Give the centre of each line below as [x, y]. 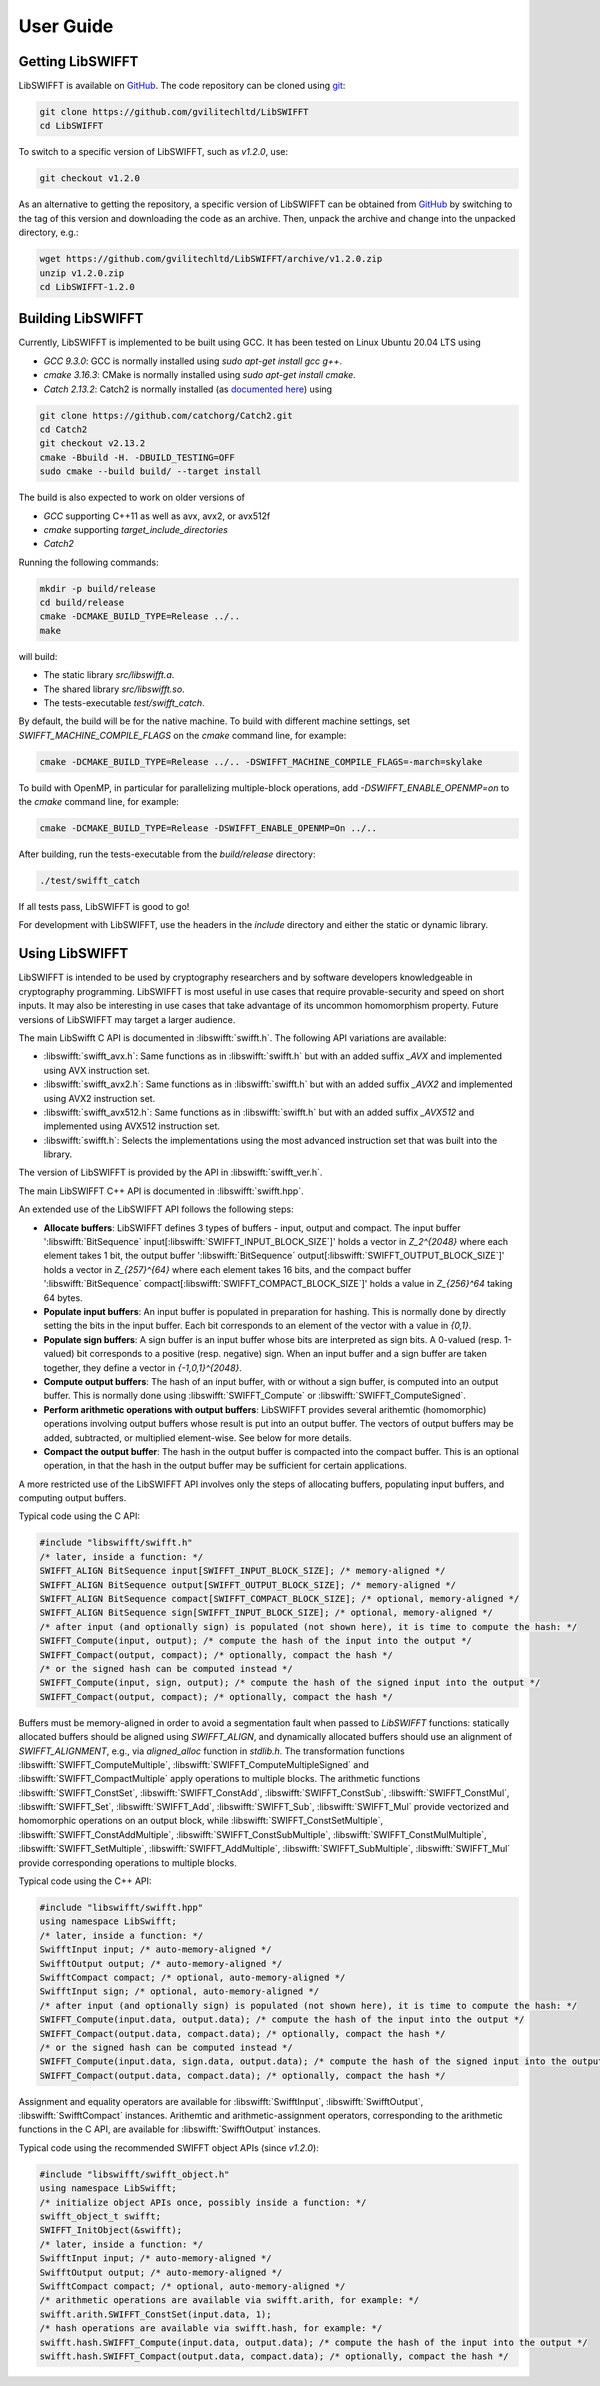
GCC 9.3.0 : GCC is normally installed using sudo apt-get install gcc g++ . [193, 361]
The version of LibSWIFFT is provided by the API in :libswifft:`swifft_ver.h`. [170, 1172]
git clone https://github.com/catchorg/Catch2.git [166, 415]
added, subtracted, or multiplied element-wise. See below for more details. [197, 1437]
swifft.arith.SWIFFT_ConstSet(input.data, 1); [155, 2314]
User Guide [66, 26]
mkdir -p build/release [98, 588]
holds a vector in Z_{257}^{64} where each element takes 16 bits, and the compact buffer [227, 1269]
